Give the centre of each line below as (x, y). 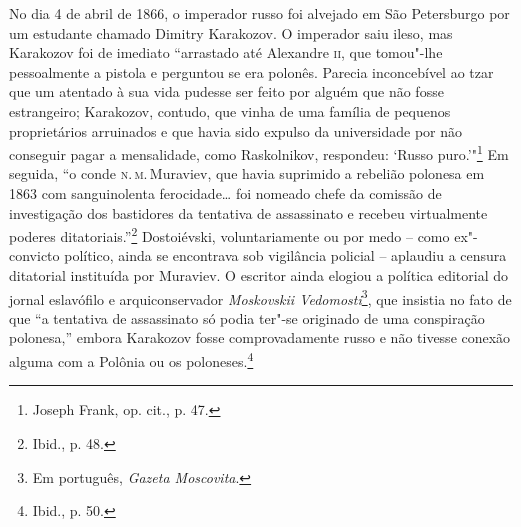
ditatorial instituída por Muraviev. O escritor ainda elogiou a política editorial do (259, 275)
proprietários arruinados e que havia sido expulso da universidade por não (235, 130)
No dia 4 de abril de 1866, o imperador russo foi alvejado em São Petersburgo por (259, 13)
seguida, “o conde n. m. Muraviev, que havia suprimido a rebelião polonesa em (247, 173)
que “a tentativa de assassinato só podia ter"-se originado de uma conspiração (247, 317)
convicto (34, 255)
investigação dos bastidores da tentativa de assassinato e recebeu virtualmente (248, 212)
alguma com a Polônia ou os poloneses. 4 (131, 359)
